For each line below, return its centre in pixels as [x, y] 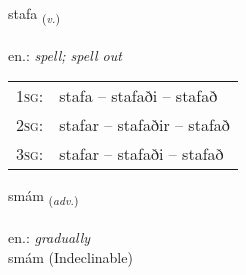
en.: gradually [49, 237]
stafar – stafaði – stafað [141, 154]
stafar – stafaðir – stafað [144, 125]
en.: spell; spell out [65, 54]
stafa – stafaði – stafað [138, 96]
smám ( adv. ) [43, 197]
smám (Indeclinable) [70, 256]
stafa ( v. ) [34, 14]
